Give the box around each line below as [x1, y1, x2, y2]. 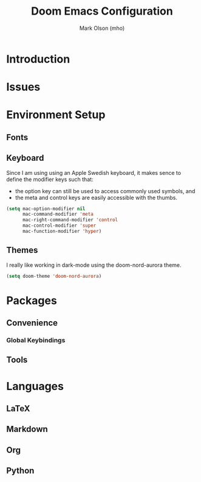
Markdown [6, 424, 49, 434]
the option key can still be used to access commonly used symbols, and [15, 187, 196, 194]
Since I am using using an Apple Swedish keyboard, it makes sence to [6, 169, 181, 176]
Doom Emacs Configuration [31, 4, 173, 18]
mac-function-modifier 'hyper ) [22, 229, 102, 235]
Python [6, 466, 35, 476]
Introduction [6, 52, 70, 66]
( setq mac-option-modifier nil [6, 205, 86, 211]
